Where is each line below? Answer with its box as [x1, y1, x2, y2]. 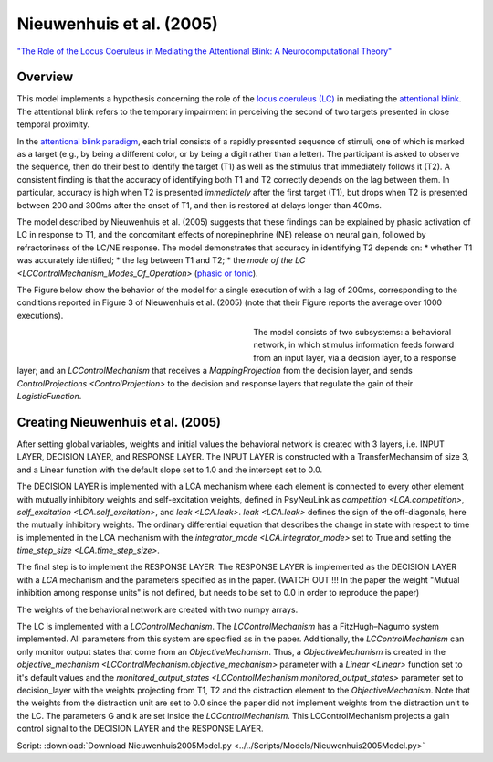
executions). [16, 310, 64, 321]
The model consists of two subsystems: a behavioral [253, 327, 452, 338]
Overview [16, 69, 74, 85]
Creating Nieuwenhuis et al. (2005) [16, 414, 222, 429]
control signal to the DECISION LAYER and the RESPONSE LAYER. [16, 723, 264, 735]
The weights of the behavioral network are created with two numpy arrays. [16, 604, 299, 615]
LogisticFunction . [16, 391, 82, 402]
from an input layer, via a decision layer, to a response [253, 352, 456, 363]
